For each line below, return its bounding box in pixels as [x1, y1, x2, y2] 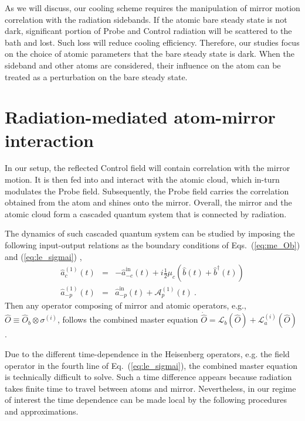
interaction [5, 128, 94, 152]
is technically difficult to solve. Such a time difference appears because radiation [5, 371, 292, 383]
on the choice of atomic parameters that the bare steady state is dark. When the [5, 47, 294, 60]
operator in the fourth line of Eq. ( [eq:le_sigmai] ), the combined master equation [5, 359, 298, 371]
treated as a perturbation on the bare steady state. [5, 70, 188, 83]
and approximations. [5, 405, 79, 417]
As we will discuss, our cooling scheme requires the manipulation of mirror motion [5, 2, 300, 13]
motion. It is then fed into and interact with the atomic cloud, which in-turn [5, 173, 280, 186]
